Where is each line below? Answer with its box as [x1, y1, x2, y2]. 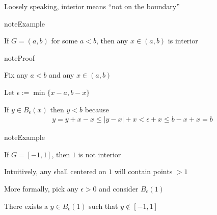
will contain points [114, 166, 173, 177]
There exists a [4, 200, 48, 211]
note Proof [4, 52, 35, 63]
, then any [96, 35, 128, 46]
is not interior [78, 149, 121, 159]
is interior [168, 35, 198, 46]
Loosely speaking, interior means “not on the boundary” [4, 1, 180, 11]
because [85, 104, 109, 114]
